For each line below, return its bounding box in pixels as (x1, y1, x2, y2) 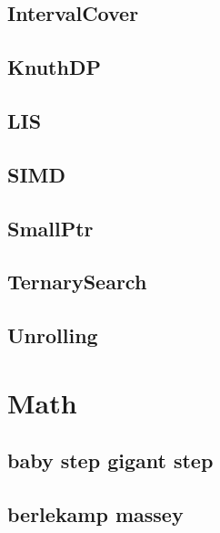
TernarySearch (7, 267, 147, 296)
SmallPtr (7, 214, 94, 242)
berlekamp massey (7, 500, 184, 528)
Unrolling (7, 321, 98, 350)
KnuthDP (7, 53, 101, 81)
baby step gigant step (7, 446, 214, 475)
